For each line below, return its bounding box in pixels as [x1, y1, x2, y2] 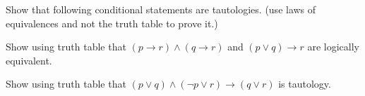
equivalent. [6, 53, 52, 67]
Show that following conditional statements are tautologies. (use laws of [6, 2, 316, 16]
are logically [307, 39, 359, 54]
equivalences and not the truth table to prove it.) [6, 15, 218, 30]
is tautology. [278, 76, 331, 91]
